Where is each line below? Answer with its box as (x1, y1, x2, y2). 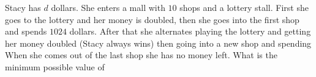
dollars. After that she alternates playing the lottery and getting (69, 25, 311, 38)
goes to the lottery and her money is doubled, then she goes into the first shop (5, 13, 299, 25)
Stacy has (5, 1, 41, 13)
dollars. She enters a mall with (51, 1, 165, 13)
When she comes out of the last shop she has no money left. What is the (5, 49, 277, 61)
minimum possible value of (5, 60, 105, 73)
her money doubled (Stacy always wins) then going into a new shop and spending (5, 36, 312, 49)
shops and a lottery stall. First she (179, 1, 309, 13)
